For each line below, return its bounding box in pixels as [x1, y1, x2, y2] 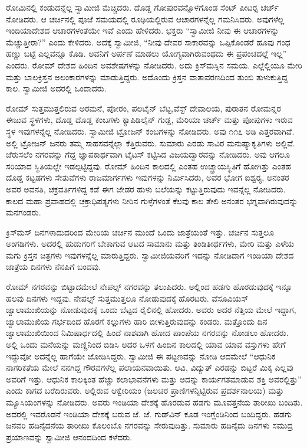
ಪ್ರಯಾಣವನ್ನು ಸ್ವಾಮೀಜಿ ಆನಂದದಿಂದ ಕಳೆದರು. [6, 430, 133, 443]
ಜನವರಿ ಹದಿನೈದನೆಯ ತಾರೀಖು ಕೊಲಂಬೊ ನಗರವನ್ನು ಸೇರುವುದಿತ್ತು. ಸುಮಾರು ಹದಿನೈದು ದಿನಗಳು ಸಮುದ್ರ [6, 419, 293, 431]
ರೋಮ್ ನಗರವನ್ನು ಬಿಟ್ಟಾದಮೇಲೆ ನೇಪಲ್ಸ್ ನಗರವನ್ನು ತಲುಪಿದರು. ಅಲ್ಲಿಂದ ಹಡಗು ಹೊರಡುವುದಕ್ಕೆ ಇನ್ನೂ [6, 280, 293, 293]
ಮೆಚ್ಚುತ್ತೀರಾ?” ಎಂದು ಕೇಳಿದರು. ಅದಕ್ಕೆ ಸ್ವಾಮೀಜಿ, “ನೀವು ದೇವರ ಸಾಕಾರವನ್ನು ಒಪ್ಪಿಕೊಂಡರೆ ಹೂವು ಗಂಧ [6, 35, 291, 48]
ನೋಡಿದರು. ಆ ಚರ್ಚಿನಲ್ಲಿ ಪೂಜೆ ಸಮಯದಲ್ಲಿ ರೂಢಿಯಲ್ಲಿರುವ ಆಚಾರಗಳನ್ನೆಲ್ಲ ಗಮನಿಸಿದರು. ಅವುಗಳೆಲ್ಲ [6, 12, 285, 25]
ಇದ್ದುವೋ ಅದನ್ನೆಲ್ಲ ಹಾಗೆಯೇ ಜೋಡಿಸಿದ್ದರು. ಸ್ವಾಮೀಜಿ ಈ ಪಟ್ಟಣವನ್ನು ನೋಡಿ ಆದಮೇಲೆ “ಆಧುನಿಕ [6, 349, 276, 362]
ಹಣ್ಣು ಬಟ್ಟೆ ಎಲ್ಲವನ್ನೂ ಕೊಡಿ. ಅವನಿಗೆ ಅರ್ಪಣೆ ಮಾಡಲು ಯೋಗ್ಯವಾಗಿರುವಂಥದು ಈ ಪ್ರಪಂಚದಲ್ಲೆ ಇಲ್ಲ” [6, 47, 287, 60]
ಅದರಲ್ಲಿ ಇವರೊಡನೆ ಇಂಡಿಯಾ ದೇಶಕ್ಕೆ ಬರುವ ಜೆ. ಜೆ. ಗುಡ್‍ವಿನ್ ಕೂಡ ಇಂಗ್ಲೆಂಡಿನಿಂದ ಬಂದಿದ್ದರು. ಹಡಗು [6, 407, 292, 420]
